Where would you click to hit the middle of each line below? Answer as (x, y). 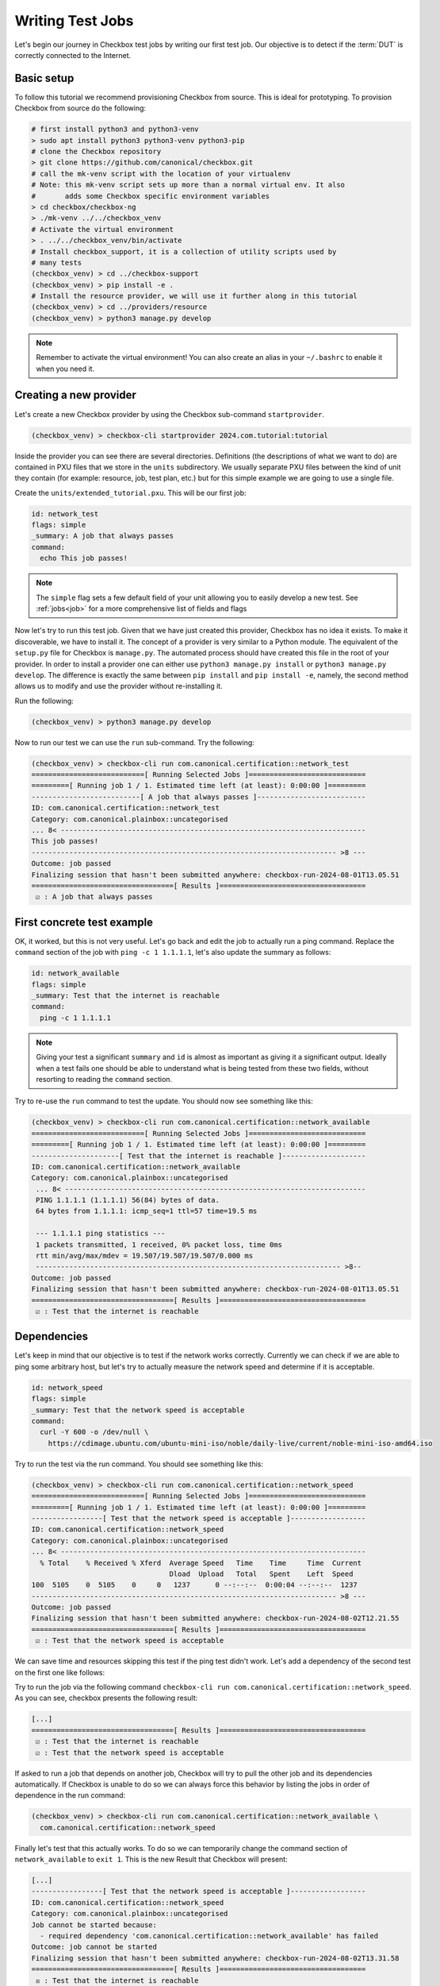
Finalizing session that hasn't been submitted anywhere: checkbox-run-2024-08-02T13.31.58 (215, 1958)
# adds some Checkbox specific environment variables (151, 196)
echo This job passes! (84, 558)
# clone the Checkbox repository (96, 151)
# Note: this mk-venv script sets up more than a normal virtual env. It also (188, 185)
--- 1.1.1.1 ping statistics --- (101, 1234)
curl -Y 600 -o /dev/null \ (94, 1432)
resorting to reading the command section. (104, 1079)
